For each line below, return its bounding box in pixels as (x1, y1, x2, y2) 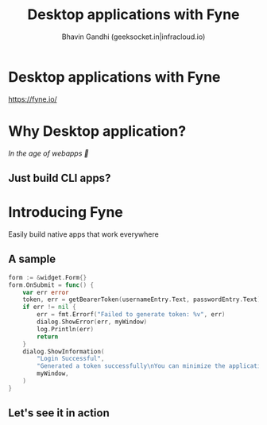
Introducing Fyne (8, 203, 123, 222)
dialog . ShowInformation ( (22, 347, 105, 355)
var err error (22, 288, 69, 296)
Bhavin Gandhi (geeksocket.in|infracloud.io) (61, 32, 206, 41)
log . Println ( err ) (37, 325, 94, 333)
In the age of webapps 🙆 (8, 149, 89, 158)
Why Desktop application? (8, 122, 187, 140)
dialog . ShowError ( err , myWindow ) (37, 318, 148, 326)
